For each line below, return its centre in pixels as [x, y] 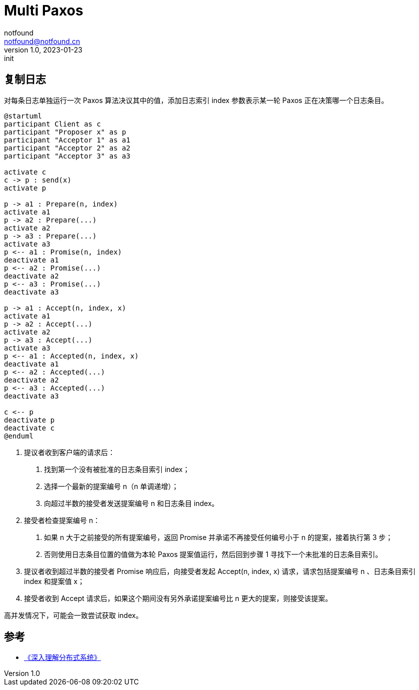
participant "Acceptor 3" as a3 [67, 156]
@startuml [23, 116]
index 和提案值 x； [54, 581]
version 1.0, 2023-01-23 [43, 49]
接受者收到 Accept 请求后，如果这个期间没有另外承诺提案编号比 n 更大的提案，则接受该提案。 [178, 598]
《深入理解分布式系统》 [62, 657]
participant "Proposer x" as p [65, 132]
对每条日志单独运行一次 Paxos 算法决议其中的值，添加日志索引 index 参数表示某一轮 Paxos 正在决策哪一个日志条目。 [196, 100]
